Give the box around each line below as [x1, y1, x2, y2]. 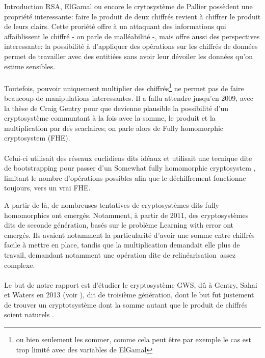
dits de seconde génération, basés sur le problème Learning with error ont [4, 219, 234, 230]
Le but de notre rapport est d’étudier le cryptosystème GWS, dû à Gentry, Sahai [4, 279, 257, 290]
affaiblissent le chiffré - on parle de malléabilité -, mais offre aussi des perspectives [4, 31, 260, 41]
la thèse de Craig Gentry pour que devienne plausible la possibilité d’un [4, 102, 229, 113]
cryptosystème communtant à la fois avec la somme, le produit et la [4, 113, 216, 123]
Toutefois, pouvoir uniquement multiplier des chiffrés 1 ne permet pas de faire [4, 81, 244, 93]
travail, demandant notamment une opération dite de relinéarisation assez [4, 249, 236, 260]
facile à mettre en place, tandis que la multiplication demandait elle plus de [4, 239, 240, 250]
